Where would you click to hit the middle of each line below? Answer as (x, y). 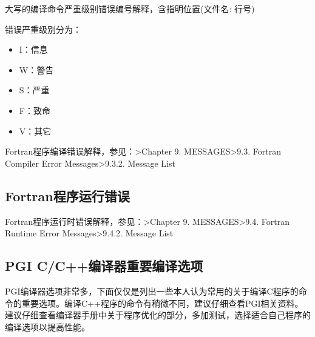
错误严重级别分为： (43, 29)
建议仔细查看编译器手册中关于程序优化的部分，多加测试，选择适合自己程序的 (158, 315)
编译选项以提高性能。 (47, 326)
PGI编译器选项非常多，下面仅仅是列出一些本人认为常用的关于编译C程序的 (152, 291)
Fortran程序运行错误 (67, 195)
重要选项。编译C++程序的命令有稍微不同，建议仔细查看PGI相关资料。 (162, 303)
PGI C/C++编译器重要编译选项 (104, 266)
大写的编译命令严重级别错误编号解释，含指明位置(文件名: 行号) (130, 8)
